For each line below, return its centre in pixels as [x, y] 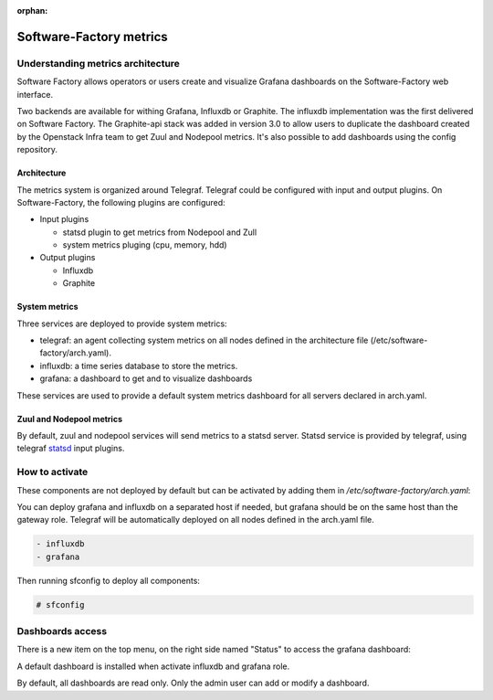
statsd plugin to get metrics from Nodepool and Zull [160, 232]
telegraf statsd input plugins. [71, 449]
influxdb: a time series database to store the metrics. [139, 366]
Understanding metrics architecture [98, 63]
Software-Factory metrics [92, 37]
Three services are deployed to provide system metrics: [122, 323]
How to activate [52, 472]
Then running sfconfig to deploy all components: [109, 580]
